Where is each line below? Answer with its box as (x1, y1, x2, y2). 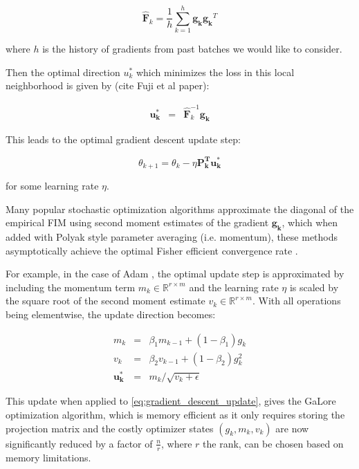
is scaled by (289, 279, 339, 294)
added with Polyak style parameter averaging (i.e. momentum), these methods (6, 229, 338, 243)
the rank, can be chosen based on (203, 436, 344, 450)
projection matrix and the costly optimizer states (6, 421, 214, 435)
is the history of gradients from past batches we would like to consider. (42, 42, 342, 56)
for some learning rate (6, 178, 99, 192)
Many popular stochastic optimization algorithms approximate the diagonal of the (6, 201, 354, 216)
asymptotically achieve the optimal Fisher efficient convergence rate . (6, 243, 298, 257)
